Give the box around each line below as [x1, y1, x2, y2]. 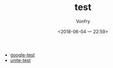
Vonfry [75, 18, 91, 24]
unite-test [10, 57, 31, 63]
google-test [10, 52, 35, 58]
